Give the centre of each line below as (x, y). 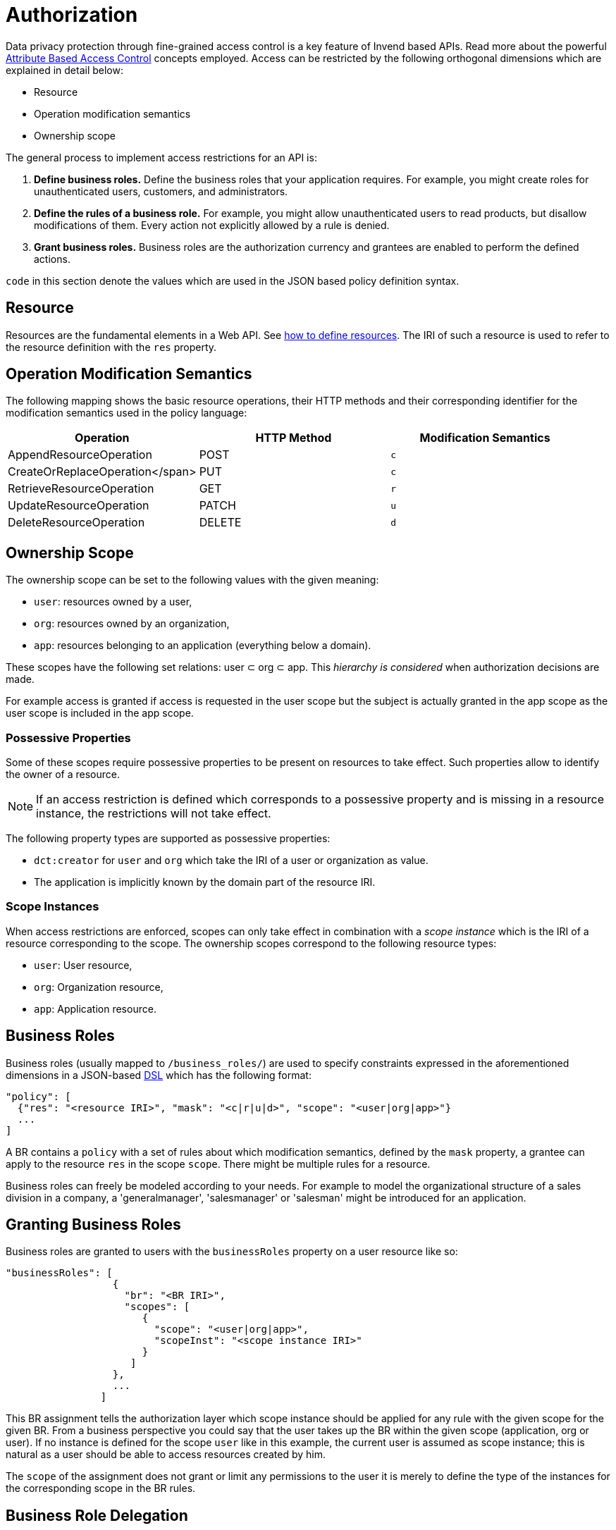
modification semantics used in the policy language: (127, 413)
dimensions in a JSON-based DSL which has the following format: (159, 1075)
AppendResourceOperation (80, 455)
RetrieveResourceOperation (81, 489)
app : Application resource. (95, 1008)
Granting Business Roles (93, 1225)
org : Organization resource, (99, 987)
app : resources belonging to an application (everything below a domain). (203, 646)
